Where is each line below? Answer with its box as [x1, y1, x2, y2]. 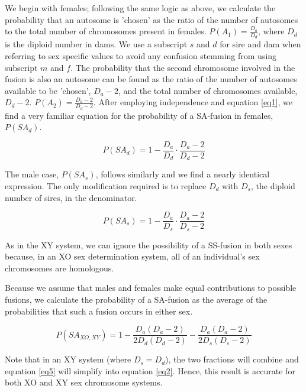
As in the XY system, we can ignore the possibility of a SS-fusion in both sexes [5, 238, 292, 251]
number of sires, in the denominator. [5, 191, 137, 203]
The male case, [5, 168, 59, 180]
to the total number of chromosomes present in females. [5, 25, 207, 37]
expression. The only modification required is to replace [5, 179, 207, 192]
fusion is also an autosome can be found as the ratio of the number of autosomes [5, 73, 297, 85]
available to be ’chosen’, [5, 84, 91, 96]
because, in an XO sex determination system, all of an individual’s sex [5, 250, 260, 263]
